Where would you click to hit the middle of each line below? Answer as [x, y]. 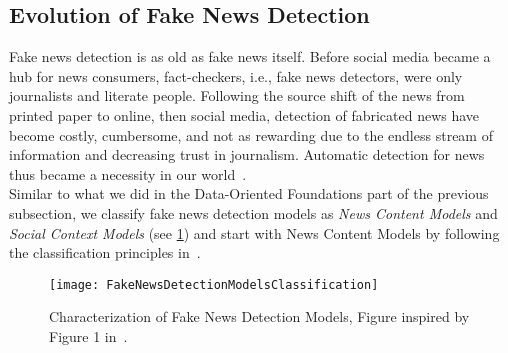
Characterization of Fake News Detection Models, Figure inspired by [259, 316]
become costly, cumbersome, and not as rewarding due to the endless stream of [251, 134]
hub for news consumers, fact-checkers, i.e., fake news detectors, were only [236, 75]
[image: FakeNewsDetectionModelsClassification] [214, 284]
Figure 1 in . [88, 335]
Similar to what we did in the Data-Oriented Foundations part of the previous [249, 193]
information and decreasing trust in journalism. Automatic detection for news [247, 154]
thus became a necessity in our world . [128, 173]
